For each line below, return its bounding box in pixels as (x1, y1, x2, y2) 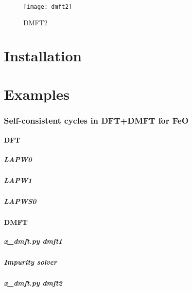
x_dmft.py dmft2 (4, 277, 63, 288)
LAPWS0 (4, 196, 36, 206)
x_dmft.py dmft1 (4, 236, 63, 246)
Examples (4, 84, 70, 104)
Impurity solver (4, 256, 57, 267)
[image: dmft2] (23, 3, 72, 10)
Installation (4, 46, 82, 66)
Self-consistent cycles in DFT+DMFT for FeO (4, 114, 189, 126)
